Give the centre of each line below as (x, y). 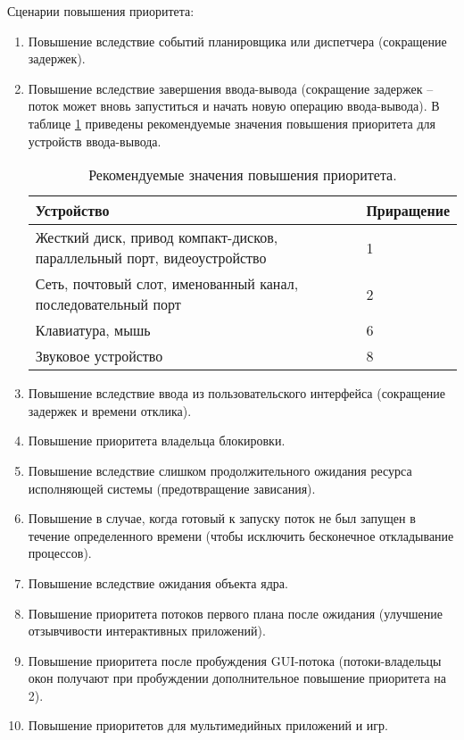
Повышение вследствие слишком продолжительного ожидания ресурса (220, 470)
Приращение (408, 211)
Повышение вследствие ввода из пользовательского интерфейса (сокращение (237, 393)
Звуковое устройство (99, 356)
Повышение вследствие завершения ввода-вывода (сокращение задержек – (231, 88)
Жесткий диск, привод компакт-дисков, (157, 237)
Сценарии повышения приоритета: (101, 11)
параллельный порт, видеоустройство (151, 258)
